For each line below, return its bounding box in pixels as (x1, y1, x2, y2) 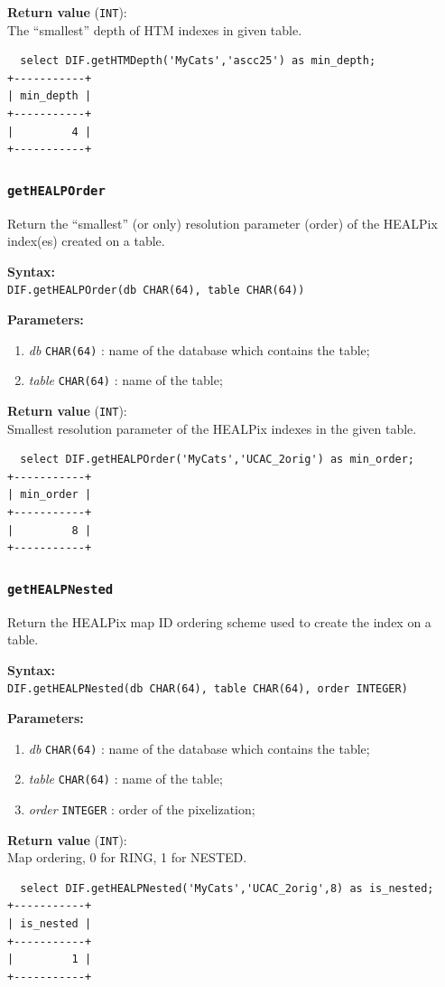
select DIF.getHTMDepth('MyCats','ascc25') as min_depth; (20, 54, 376, 68)
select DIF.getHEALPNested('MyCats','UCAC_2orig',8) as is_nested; (20, 881, 434, 895)
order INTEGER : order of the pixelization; (28, 799, 255, 818)
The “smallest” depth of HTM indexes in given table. (7, 20, 302, 39)
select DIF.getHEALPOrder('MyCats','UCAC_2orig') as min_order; (20, 453, 415, 466)
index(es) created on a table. (7, 231, 165, 250)
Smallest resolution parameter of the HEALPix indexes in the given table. (7, 418, 417, 437)
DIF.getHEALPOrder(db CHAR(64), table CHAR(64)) (7, 284, 305, 297)
